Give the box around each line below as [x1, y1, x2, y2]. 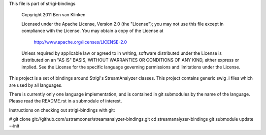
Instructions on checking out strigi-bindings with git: [9, 107, 115, 113]
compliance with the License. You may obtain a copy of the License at [21, 28, 164, 34]
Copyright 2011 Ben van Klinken [21, 12, 86, 18]
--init [9, 123, 20, 129]
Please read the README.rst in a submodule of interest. [9, 98, 122, 104]
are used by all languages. [9, 82, 63, 88]
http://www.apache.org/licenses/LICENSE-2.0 [33, 39, 127, 45]
